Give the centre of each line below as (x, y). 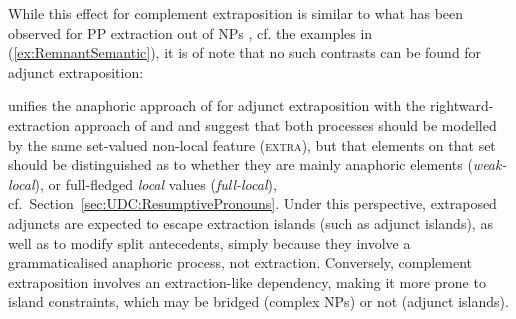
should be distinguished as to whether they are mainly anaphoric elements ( (240, 164)
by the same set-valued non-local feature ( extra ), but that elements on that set (252, 144)
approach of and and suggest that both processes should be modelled (285, 124)
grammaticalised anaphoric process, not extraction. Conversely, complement (240, 262)
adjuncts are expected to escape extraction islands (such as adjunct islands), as (250, 222)
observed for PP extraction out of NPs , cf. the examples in (190, 32)
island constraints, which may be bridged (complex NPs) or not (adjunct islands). (258, 301)
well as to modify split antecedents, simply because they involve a (209, 242)
